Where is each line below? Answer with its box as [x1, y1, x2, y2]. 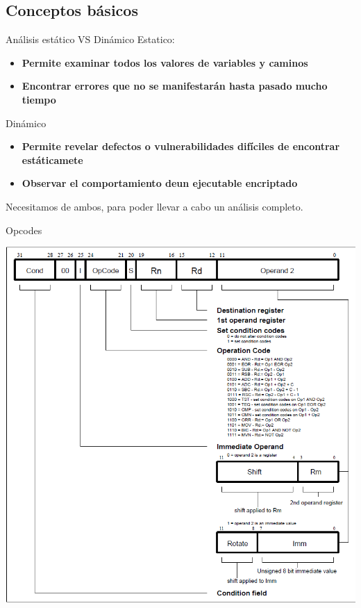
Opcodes [6, 222, 42, 237]
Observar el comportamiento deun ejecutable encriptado [22, 176, 298, 190]
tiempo [22, 92, 56, 106]
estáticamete [22, 152, 83, 167]
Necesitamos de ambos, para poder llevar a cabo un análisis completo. [6, 199, 303, 213]
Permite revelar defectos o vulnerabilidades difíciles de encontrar [22, 139, 340, 154]
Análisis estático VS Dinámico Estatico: [6, 32, 175, 47]
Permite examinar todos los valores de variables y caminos [22, 55, 308, 69]
